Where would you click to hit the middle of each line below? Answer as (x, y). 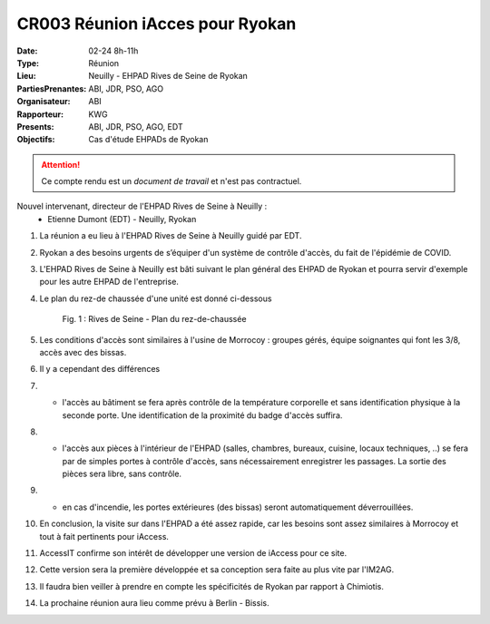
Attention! (61, 164)
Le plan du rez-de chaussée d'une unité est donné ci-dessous (156, 298)
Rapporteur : (40, 114)
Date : (27, 51)
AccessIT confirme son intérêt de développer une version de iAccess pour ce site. (193, 553)
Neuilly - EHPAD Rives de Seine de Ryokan (168, 76)
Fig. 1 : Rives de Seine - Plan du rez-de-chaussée (154, 319)
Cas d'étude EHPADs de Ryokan (148, 140)
